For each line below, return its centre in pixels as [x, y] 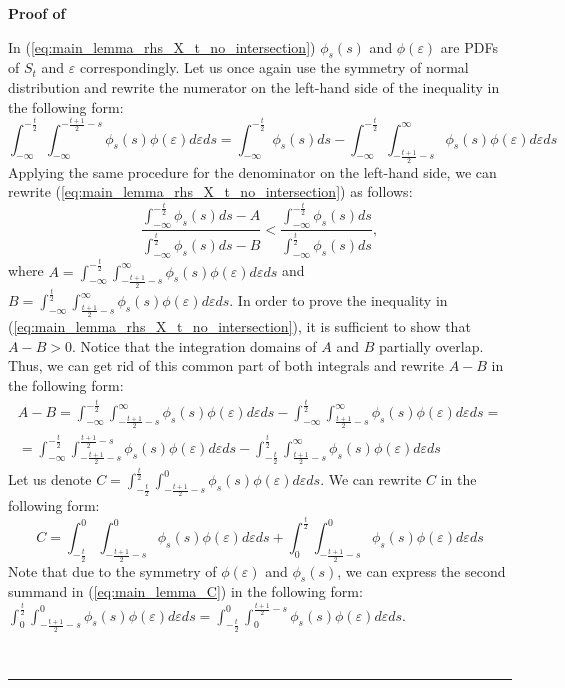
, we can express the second [421, 570]
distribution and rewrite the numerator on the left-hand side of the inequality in [254, 86]
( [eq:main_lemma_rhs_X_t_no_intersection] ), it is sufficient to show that [239, 326]
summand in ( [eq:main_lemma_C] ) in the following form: [185, 591]
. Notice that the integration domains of [194, 345]
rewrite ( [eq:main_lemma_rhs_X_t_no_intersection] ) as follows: [210, 191]
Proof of [37, 13]
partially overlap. [431, 345]
